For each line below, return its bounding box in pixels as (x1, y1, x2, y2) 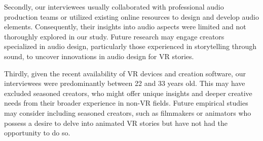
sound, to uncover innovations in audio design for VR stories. (4, 51, 194, 61)
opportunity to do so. (4, 127, 70, 138)
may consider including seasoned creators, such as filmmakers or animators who (4, 107, 251, 118)
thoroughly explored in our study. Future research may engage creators (4, 31, 224, 41)
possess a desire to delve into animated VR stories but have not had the (4, 117, 228, 128)
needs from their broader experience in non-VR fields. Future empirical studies (4, 98, 248, 108)
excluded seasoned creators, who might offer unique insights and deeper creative (4, 87, 252, 98)
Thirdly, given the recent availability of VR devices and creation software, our (4, 68, 246, 78)
